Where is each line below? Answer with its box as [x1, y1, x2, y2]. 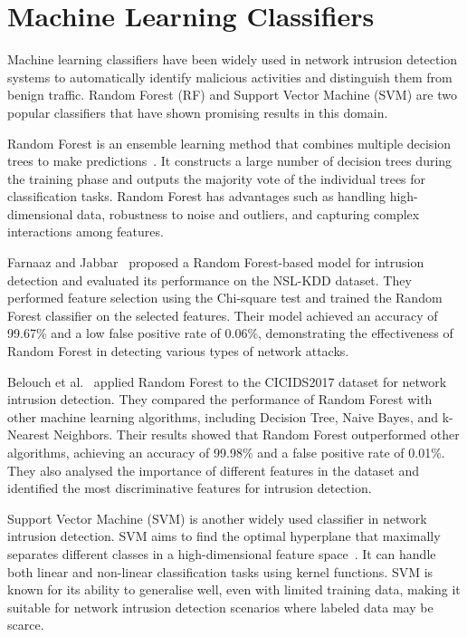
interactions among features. [7, 222, 164, 241]
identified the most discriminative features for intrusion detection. [7, 478, 372, 497]
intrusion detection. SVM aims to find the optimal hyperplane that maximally [7, 526, 441, 545]
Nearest [7, 425, 50, 444]
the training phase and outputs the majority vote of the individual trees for [7, 169, 426, 188]
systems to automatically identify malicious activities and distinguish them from [7, 67, 453, 86]
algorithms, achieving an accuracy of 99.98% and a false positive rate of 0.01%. [7, 443, 445, 461]
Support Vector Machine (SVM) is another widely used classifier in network [7, 508, 427, 527]
